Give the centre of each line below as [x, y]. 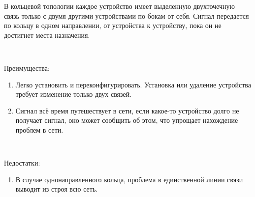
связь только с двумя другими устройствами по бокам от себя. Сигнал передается [127, 15]
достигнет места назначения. [47, 35]
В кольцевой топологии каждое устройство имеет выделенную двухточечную [120, 6]
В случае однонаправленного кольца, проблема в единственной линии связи [129, 179]
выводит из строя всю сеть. [57, 189]
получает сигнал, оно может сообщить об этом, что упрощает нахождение [127, 120]
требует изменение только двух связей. [74, 94]
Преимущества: [27, 68]
